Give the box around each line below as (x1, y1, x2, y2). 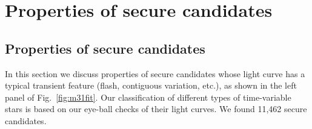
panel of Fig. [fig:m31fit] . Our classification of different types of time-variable (5, 90, 291, 103)
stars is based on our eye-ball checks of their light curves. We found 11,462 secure (5, 102, 307, 115)
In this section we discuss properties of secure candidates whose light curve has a (5, 67, 305, 80)
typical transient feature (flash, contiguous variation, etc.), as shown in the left (5, 79, 297, 92)
